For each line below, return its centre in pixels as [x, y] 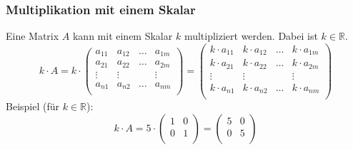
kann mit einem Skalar [123, 36]
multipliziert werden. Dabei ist [251, 36]
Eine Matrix [33, 36]
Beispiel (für [33, 106]
